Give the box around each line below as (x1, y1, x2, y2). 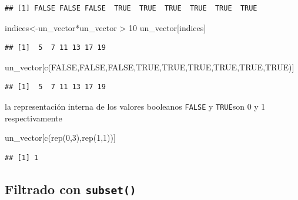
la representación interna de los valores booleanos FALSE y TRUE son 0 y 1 (5, 100, 266, 112)
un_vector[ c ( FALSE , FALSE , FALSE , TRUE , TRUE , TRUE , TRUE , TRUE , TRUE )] (5, 60, 294, 73)
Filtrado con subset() (5, 179, 136, 198)
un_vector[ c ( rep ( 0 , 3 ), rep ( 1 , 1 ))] (5, 131, 116, 144)
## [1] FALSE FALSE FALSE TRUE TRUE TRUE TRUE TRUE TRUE (5, 4, 257, 12)
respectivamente (5, 111, 62, 124)
